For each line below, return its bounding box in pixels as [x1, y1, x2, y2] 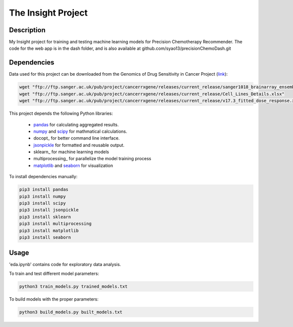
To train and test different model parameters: [9, 270, 100, 276]
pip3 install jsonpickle [19, 207, 79, 213]
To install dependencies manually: [9, 174, 78, 180]
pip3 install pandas [19, 187, 68, 192]
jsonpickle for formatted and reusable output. [33, 142, 125, 148]
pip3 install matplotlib [19, 227, 79, 233]
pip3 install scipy [19, 201, 66, 206]
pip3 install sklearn [19, 214, 71, 220]
